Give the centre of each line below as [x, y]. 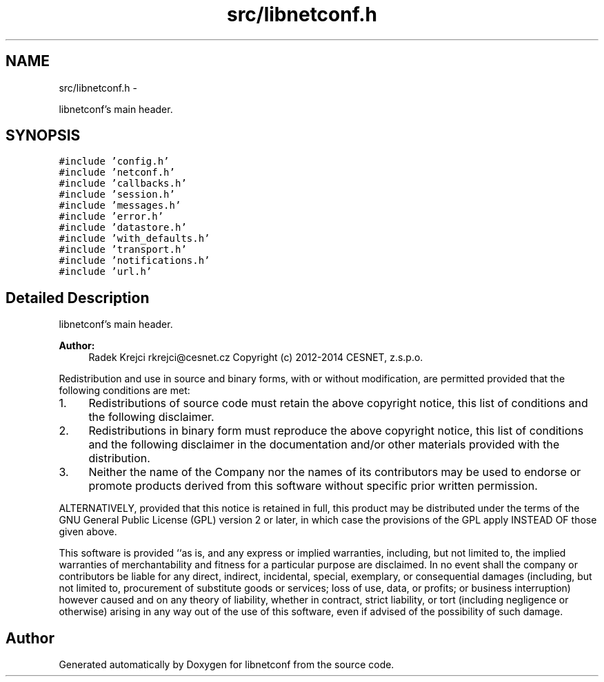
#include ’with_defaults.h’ [134, 239]
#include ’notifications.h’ [134, 261]
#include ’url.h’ [105, 272]
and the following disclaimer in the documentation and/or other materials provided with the [324, 445]
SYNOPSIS [43, 136]
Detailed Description [78, 298]
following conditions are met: [124, 391]
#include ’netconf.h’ [117, 173]
